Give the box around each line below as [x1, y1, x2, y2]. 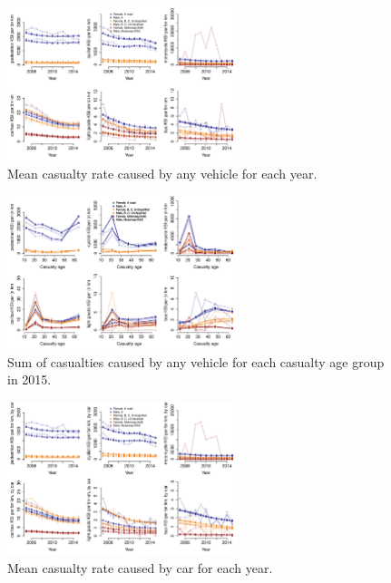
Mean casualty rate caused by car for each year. [7, 558, 273, 577]
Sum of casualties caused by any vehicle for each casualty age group [7, 352, 385, 371]
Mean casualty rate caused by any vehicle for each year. [7, 164, 318, 183]
